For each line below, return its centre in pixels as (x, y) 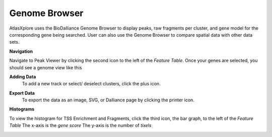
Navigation (21, 51)
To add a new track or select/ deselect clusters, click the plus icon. (91, 84)
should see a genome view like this (46, 67)
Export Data (22, 93)
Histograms (22, 109)
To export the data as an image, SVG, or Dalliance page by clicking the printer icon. (108, 100)
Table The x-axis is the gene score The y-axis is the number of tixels (80, 125)
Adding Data (23, 77)
